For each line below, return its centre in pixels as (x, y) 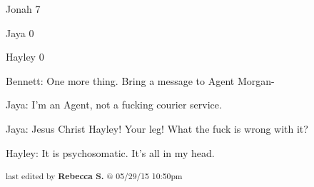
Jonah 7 (23, 9)
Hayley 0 (25, 57)
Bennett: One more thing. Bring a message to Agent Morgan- (140, 80)
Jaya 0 (20, 32)
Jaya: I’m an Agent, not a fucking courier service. (114, 105)
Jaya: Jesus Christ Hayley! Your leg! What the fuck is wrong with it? (157, 128)
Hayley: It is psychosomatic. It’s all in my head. (110, 152)
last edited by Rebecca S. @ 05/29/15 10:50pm (94, 176)
